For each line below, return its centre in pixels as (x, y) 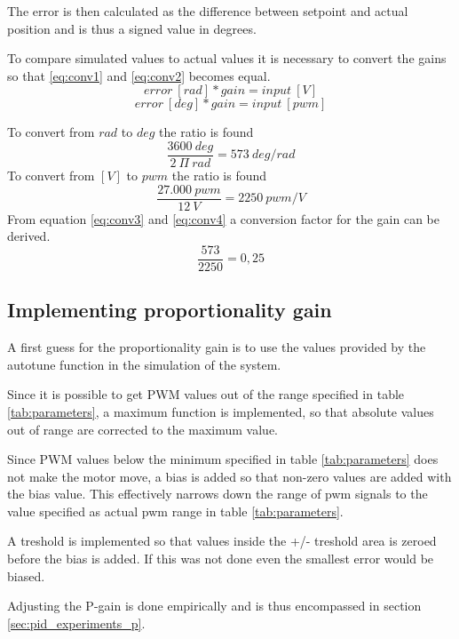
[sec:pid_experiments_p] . (76, 623)
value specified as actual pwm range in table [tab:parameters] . (175, 511)
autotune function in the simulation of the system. (144, 364)
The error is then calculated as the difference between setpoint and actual (208, 11)
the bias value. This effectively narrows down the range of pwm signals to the (218, 494)
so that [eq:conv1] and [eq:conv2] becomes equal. (139, 75)
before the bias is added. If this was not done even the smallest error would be (221, 559)
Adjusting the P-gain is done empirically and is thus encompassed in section (214, 606)
